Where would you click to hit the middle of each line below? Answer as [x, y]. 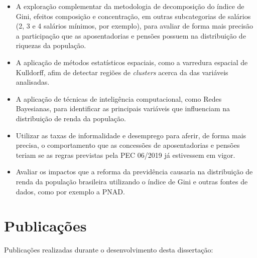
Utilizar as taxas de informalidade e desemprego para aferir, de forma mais [131, 135]
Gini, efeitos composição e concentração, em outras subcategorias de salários [133, 16]
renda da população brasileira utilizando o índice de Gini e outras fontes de [132, 181]
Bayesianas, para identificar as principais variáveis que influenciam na [123, 108]
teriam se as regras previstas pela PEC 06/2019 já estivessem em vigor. [125, 155]
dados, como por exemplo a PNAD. [70, 191]
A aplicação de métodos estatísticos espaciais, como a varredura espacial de [132, 62]
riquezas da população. [51, 45]
